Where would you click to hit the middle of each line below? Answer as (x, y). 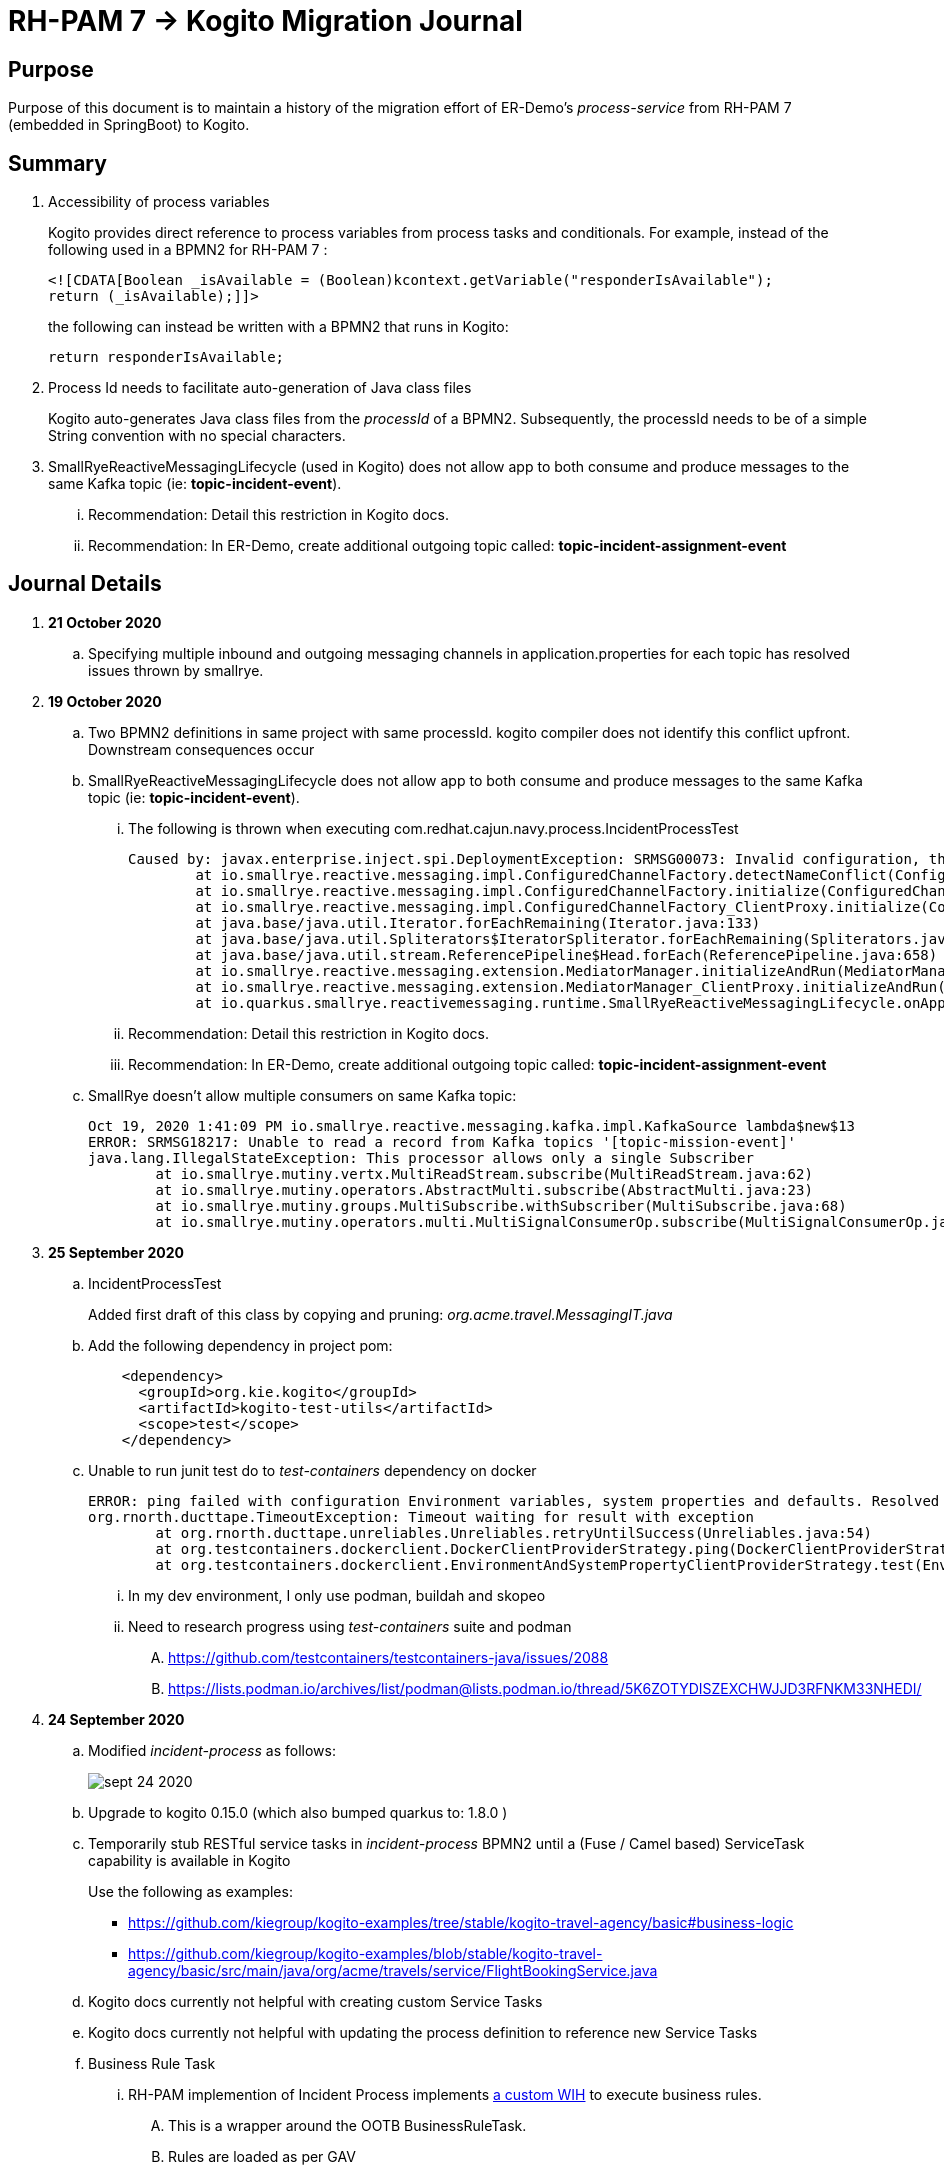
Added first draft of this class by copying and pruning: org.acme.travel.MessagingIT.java (380, 1314)
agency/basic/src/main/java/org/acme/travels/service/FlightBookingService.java (393, 1970)
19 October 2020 (105, 701)
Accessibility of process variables (159, 202)
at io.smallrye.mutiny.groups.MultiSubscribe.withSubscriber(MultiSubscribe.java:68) (501, 1205)
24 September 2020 (116, 1719)
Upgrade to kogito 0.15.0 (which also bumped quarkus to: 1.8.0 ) (298, 1812)
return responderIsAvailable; (166, 357)
